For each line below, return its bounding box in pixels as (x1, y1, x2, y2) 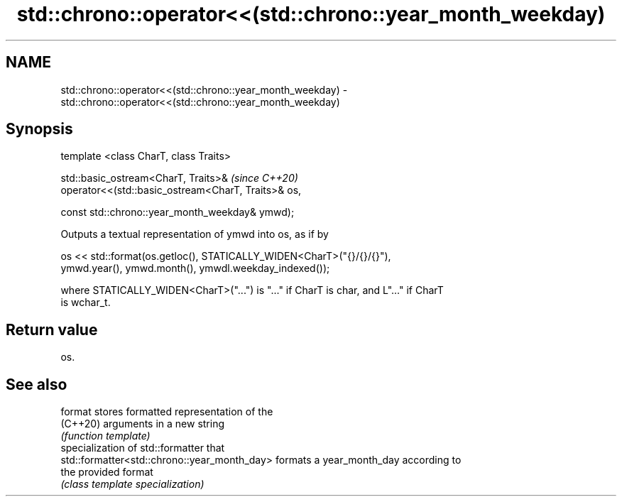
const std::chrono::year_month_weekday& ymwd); (60, 206, 295, 219)
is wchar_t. (60, 296, 111, 309)
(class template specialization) (60, 478, 204, 491)
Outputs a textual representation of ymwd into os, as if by (60, 228, 329, 241)
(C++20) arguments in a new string (60, 418, 225, 430)
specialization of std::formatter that (60, 442, 225, 454)
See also (6, 375, 67, 393)
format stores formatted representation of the (60, 405, 273, 418)
